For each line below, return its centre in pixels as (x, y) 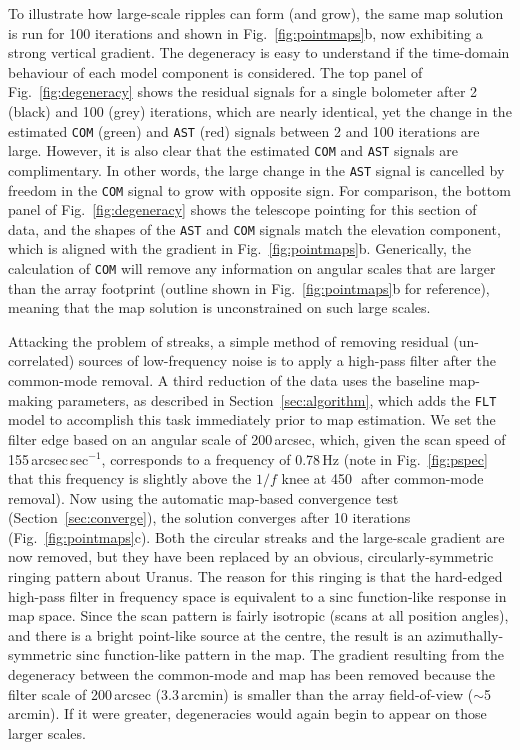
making (30, 399)
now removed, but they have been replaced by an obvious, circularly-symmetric (251, 556)
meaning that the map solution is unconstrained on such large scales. (219, 307)
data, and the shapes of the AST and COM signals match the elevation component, (254, 228)
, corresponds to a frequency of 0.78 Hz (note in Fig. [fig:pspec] (294, 458)
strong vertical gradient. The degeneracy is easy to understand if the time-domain (259, 52)
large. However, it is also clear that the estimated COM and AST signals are (233, 150)
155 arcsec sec (48, 458)
